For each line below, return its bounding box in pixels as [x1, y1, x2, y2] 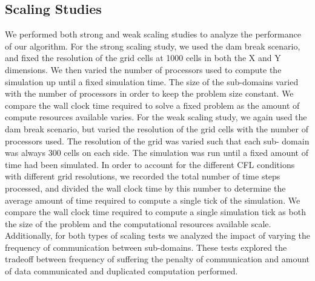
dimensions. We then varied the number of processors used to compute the [5, 63, 282, 76]
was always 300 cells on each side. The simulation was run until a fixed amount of [5, 146, 308, 159]
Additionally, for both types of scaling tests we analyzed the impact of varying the [5, 229, 311, 242]
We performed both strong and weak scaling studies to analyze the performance [5, 28, 301, 40]
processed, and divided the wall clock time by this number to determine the [5, 181, 286, 194]
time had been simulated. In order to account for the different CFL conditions [5, 158, 295, 170]
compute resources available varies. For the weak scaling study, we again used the [5, 111, 307, 123]
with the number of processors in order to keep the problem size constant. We [5, 87, 294, 100]
